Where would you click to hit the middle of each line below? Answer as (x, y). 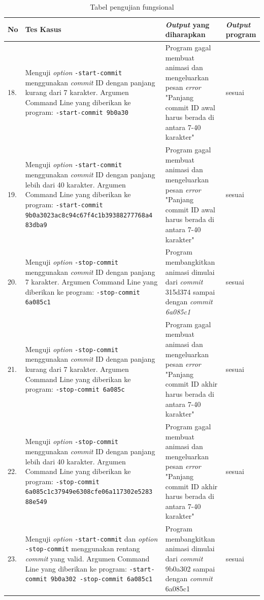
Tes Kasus (43, 29)
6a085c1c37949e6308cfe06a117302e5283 (89, 492)
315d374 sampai (190, 291)
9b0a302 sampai (190, 568)
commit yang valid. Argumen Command (87, 558)
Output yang (187, 24)
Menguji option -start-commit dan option (91, 538)
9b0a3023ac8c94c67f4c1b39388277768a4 (89, 215)
